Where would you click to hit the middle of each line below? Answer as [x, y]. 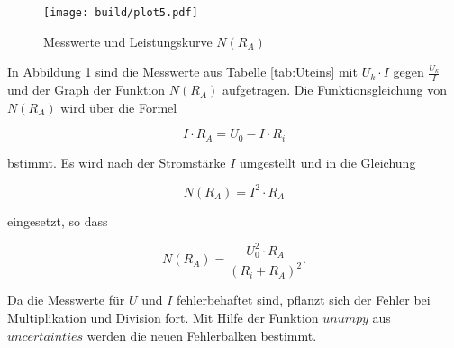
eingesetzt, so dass [58, 220]
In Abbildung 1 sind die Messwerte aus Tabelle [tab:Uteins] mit [182, 72]
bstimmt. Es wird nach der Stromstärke [117, 162]
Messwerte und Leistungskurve [128, 41]
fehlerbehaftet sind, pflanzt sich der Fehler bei [304, 300]
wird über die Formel [119, 107]
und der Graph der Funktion [86, 90]
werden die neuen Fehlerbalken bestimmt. [202, 335]
